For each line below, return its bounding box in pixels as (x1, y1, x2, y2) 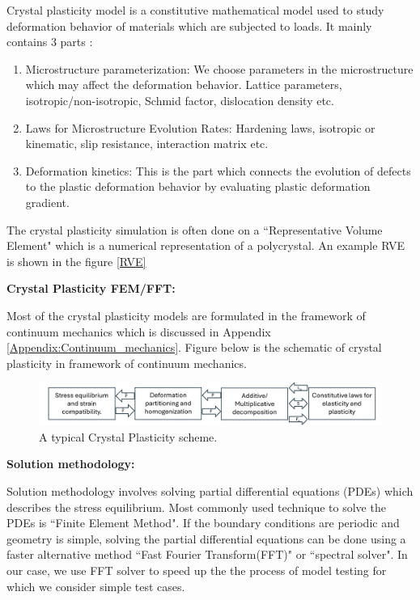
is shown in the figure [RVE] (6, 252, 146, 269)
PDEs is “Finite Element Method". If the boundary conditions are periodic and (6, 514, 400, 531)
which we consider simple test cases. (6, 577, 185, 594)
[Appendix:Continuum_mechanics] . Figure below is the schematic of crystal (6, 339, 382, 356)
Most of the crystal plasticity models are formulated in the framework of (6, 306, 366, 323)
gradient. (25, 193, 70, 210)
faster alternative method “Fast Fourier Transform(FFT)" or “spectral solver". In (6, 546, 408, 563)
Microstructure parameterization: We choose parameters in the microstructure (25, 60, 414, 77)
